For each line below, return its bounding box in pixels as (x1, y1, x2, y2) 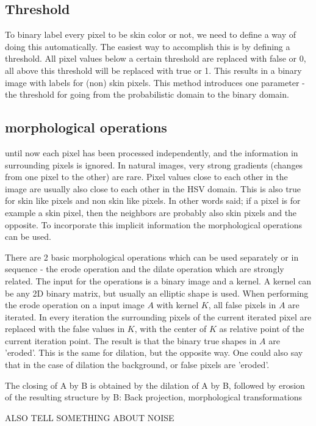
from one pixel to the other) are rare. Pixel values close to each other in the (5, 170, 288, 183)
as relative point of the (219, 322, 304, 335)
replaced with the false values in (5, 322, 125, 335)
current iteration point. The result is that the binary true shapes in (5, 334, 257, 347)
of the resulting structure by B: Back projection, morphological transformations (5, 391, 303, 403)
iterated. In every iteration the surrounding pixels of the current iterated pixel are (5, 310, 312, 323)
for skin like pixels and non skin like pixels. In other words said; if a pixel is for (5, 194, 301, 207)
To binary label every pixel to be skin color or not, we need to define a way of (5, 28, 296, 41)
